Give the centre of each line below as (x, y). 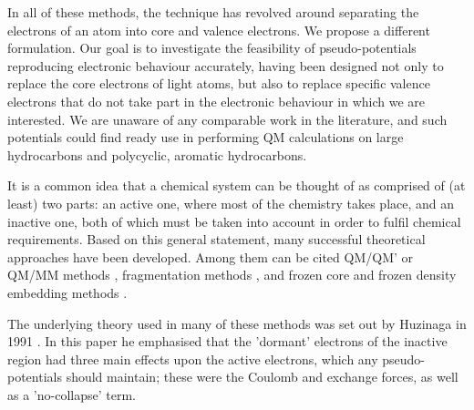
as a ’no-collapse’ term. (72, 394)
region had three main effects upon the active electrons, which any (193, 359)
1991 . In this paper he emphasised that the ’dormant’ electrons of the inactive (227, 341)
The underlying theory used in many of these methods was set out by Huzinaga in (237, 323)
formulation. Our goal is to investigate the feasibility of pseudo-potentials (212, 48)
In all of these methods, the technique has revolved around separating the (213, 12)
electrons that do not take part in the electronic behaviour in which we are (216, 101)
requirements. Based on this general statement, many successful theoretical (216, 239)
